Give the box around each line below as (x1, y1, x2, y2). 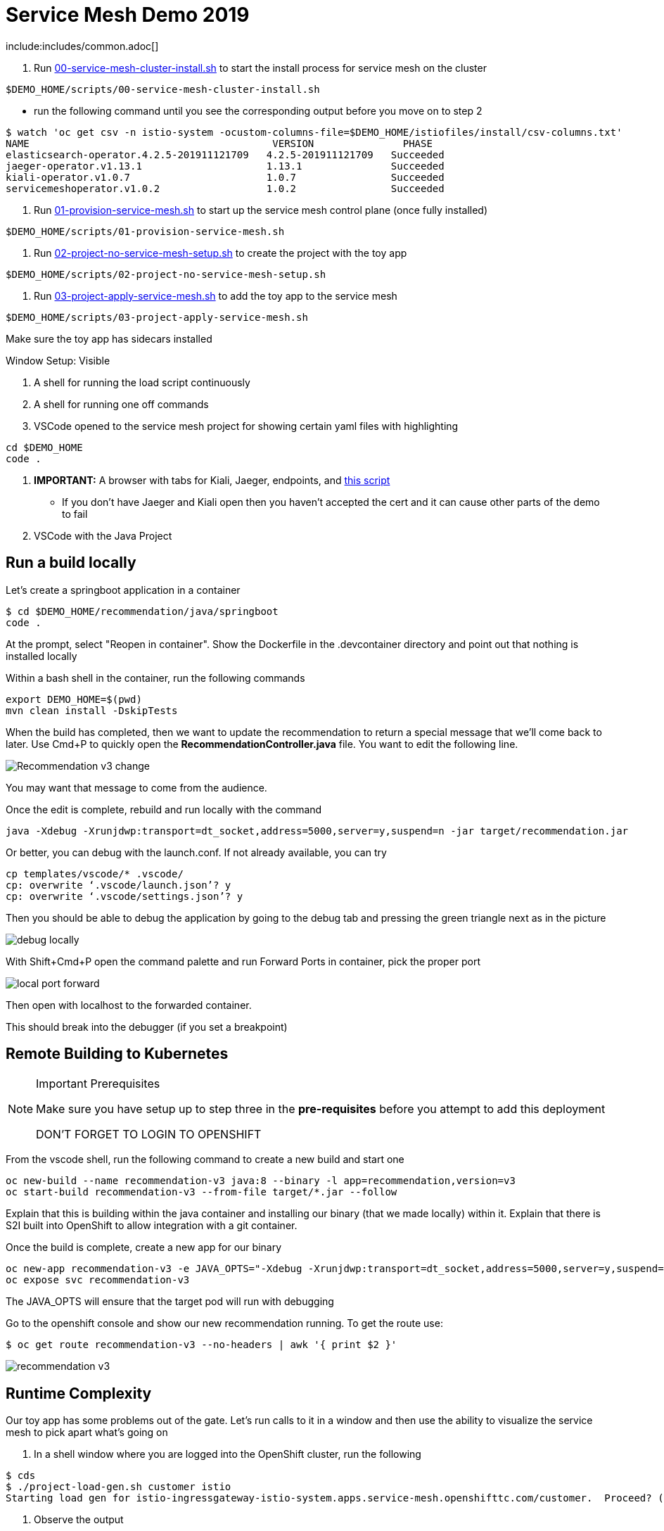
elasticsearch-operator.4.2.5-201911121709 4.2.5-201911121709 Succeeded (6, 148, 445, 160)
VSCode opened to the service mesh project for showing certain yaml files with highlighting (34, 419, 459, 432)
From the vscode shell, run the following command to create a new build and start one (6, 1153, 404, 1166)
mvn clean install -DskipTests (6, 704, 178, 716)
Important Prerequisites (36, 1076, 160, 1091)
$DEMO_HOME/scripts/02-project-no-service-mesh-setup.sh (6, 268, 326, 280)
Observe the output (34, 1513, 124, 1526)
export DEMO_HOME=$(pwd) (6, 693, 142, 705)
